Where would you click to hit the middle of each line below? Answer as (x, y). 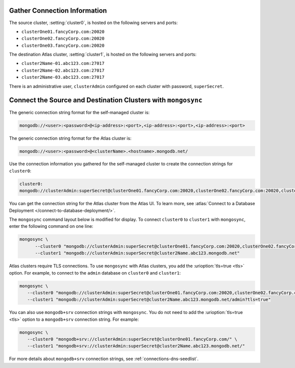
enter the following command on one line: (51, 226)
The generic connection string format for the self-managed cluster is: (79, 112)
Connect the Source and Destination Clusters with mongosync (106, 100)
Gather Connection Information (58, 11)
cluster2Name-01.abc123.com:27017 (63, 63)
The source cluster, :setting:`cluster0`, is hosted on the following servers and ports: (93, 23)
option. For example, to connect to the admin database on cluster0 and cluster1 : (95, 273)
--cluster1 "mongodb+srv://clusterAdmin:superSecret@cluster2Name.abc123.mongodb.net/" (136, 346)
